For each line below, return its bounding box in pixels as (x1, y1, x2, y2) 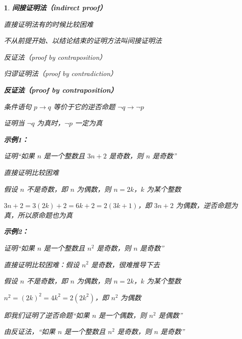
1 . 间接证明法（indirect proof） (4, 2, 107, 12)
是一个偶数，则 (98, 310, 147, 320)
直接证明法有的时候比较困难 (4, 19, 93, 29)
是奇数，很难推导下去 (91, 259, 160, 269)
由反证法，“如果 (4, 326, 55, 337)
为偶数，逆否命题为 (176, 200, 238, 210)
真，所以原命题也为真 (4, 209, 73, 220)
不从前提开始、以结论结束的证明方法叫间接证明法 (4, 35, 162, 46)
